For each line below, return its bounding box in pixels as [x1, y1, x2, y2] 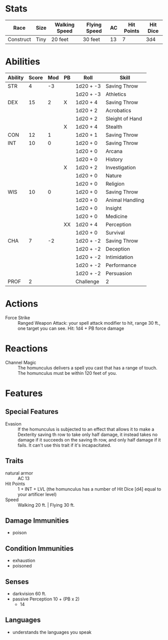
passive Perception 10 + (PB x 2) [12, 596, 80, 602]
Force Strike [5, 314, 30, 321]
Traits [5, 457, 24, 465]
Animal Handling [105, 196, 144, 203]
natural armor [5, 470, 33, 476]
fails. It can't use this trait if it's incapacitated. [17, 442, 111, 448]
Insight [105, 204, 122, 211]
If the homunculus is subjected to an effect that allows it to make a [17, 426, 154, 432]
